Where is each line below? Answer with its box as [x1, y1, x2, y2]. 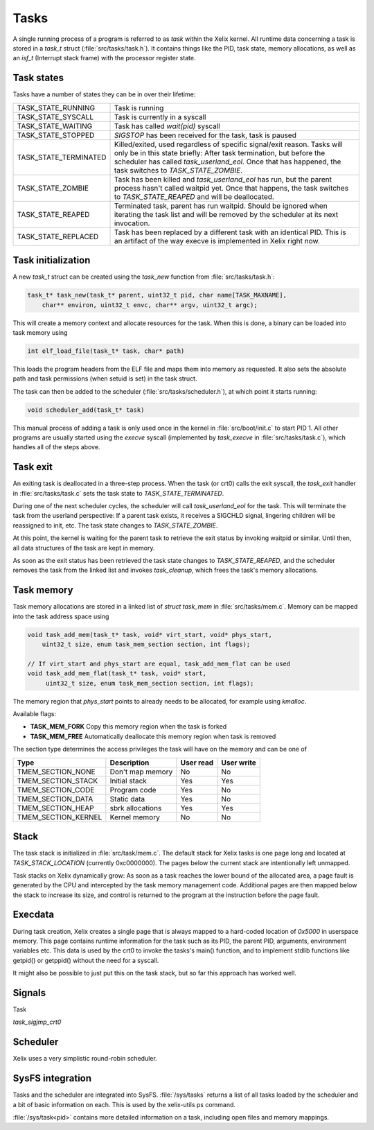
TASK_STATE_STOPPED [17, 130, 95, 140]
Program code [109, 785, 157, 794]
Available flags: [12, 710, 57, 718]
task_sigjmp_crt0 [12, 1018, 62, 1026]
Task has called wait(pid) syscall [114, 121, 221, 131]
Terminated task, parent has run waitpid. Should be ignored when [114, 201, 328, 211]
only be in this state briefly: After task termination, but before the [114, 148, 326, 157]
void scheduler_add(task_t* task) [27, 406, 145, 414]
